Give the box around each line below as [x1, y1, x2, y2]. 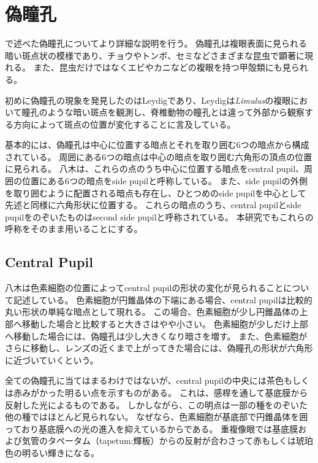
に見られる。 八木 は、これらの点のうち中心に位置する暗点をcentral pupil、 [5, 162, 305, 175]
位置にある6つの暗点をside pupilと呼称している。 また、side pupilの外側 [21, 174, 308, 187]
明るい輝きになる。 [21, 446, 99, 459]
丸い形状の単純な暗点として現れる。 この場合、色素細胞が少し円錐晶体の [5, 305, 300, 318]
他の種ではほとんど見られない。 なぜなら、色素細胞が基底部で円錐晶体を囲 [5, 410, 308, 423]
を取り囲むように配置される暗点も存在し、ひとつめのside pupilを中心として [5, 186, 306, 199]
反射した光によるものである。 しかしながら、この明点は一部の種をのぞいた [5, 398, 308, 411]
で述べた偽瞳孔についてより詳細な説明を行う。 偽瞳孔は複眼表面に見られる [5, 37, 308, 50]
